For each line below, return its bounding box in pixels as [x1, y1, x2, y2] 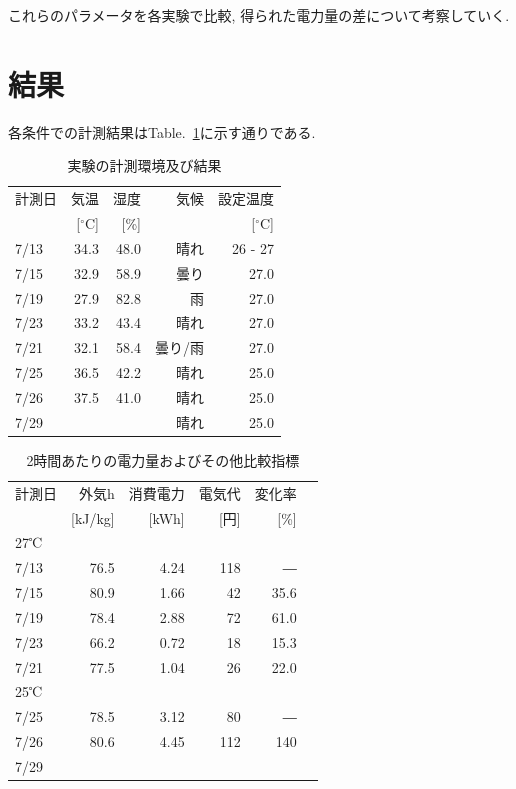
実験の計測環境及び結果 [67, 155, 222, 176]
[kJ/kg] [71, 507, 115, 528]
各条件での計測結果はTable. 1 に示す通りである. [8, 121, 316, 142]
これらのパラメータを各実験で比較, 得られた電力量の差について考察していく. [8, 5, 510, 25]
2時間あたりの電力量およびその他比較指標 [26, 449, 300, 470]
